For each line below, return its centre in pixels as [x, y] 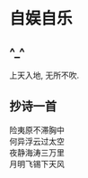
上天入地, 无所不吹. [44, 75]
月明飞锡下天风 [37, 164]
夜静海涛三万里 [37, 152]
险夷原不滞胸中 [37, 130]
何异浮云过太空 [37, 141]
